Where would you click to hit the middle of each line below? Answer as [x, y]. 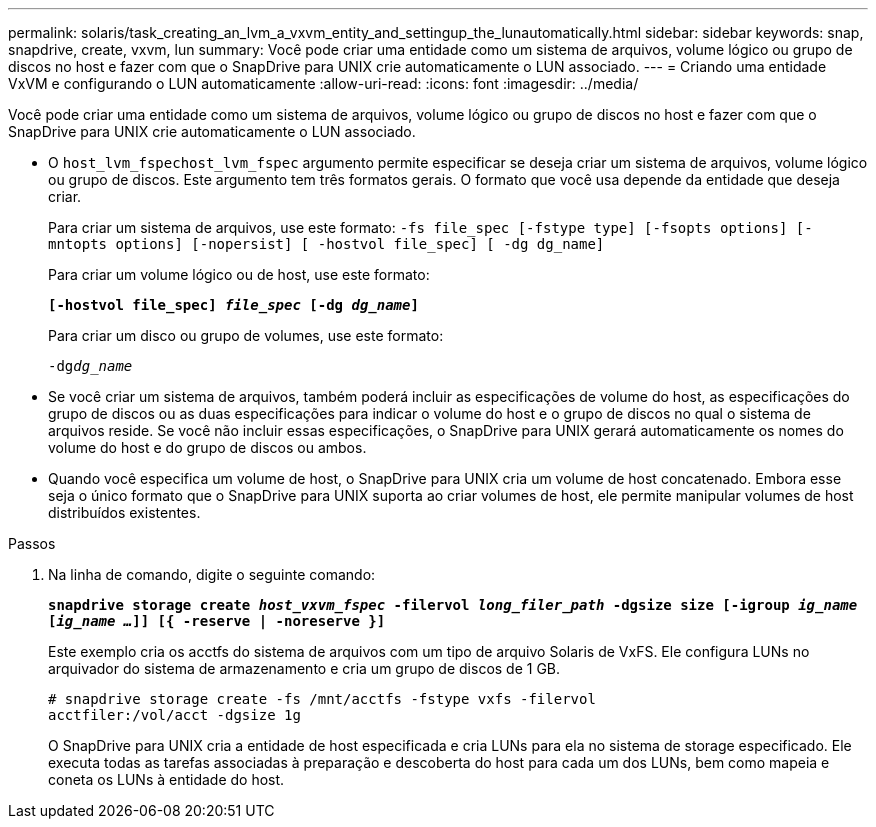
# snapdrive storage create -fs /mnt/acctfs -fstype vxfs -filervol [322, 699]
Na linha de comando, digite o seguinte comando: [212, 574]
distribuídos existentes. [124, 512]
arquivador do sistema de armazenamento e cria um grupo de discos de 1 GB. [304, 668]
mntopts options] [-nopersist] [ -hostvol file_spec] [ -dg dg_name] [326, 244]
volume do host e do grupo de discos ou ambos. [207, 447]
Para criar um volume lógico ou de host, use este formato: [239, 274]
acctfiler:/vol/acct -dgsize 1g [174, 715]
